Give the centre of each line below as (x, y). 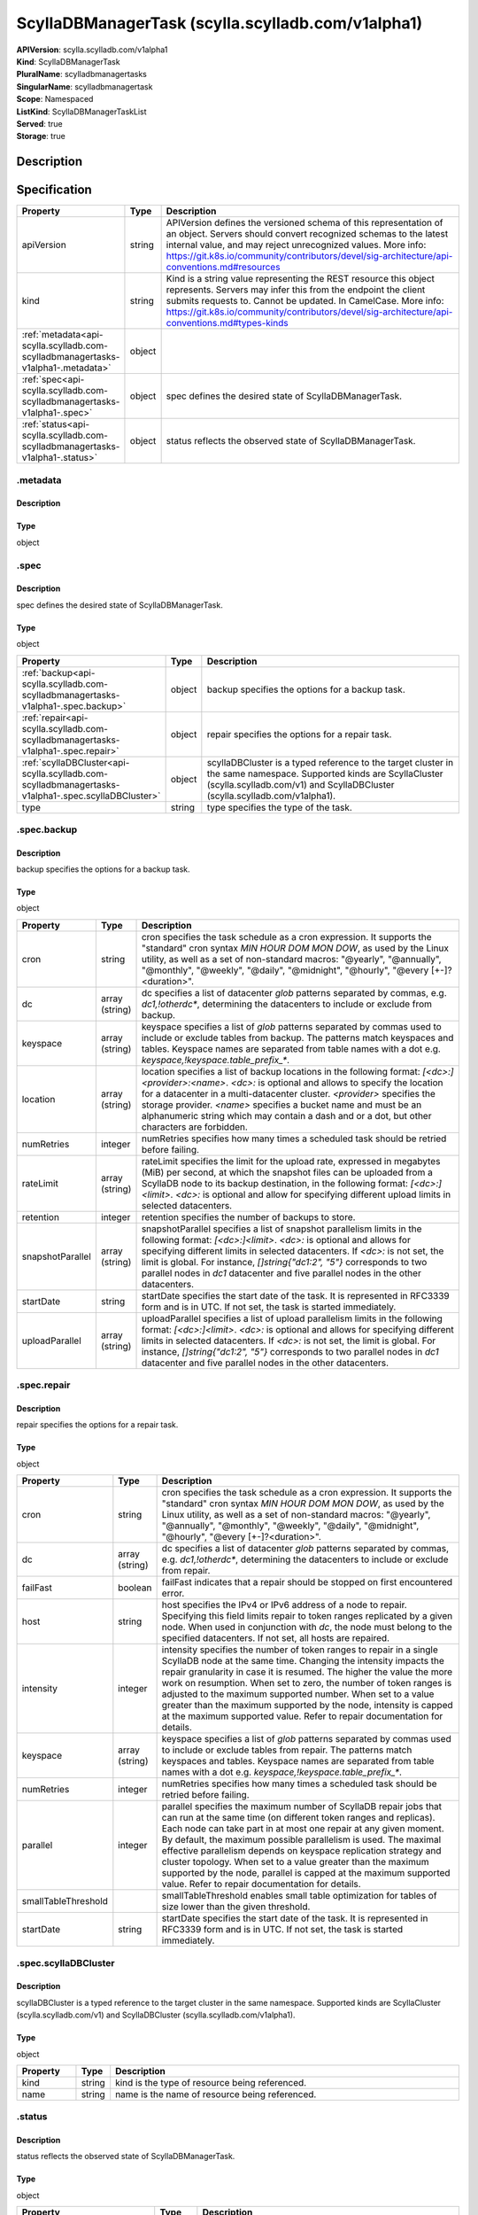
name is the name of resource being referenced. (216, 2094)
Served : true (39, 123)
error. (173, 1593)
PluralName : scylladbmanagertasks (82, 74)
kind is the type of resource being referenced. (211, 2082)
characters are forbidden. (194, 1127)
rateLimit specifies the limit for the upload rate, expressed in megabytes (291, 1161)
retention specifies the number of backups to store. (248, 1216)
